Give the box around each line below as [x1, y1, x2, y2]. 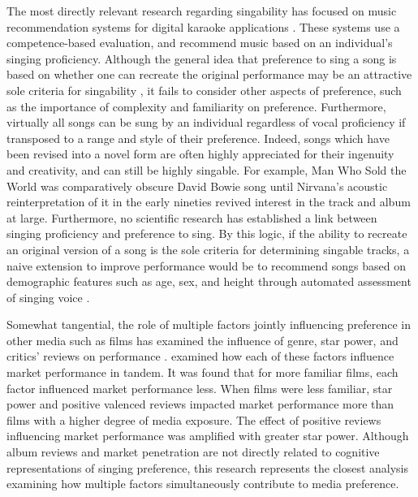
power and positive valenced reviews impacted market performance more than [6, 395, 394, 413]
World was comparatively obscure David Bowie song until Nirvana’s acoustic [6, 177, 388, 194]
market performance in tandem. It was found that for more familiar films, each [6, 364, 399, 381]
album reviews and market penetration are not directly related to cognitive [6, 443, 380, 460]
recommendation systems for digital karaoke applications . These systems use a [6, 18, 400, 35]
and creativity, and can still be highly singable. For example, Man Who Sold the [6, 161, 407, 178]
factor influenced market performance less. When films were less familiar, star [6, 379, 393, 396]
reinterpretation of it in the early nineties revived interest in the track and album [6, 193, 411, 210]
